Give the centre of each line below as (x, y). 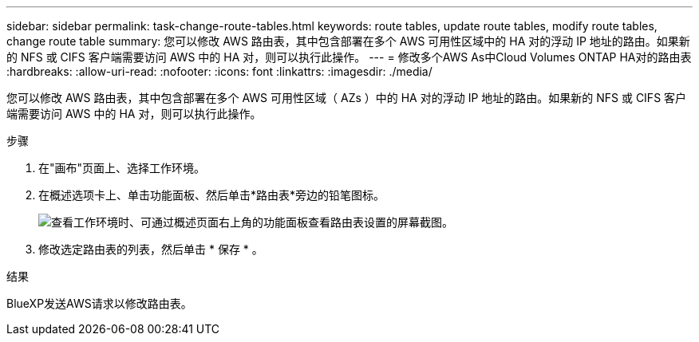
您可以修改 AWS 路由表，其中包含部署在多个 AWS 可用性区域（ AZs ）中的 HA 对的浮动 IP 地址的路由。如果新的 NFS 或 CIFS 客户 (347, 98)
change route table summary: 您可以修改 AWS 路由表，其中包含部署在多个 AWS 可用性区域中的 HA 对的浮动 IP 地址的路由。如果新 (348, 41)
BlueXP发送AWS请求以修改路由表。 (99, 303)
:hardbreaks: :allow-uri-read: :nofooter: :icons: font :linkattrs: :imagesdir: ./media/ (219, 71)
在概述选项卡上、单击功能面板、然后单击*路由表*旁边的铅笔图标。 (212, 195)
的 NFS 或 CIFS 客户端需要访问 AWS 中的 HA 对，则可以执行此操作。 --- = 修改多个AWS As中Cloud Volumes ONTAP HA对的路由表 (349, 57)
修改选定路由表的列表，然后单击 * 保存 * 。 (151, 249)
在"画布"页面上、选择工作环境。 (122, 168)
